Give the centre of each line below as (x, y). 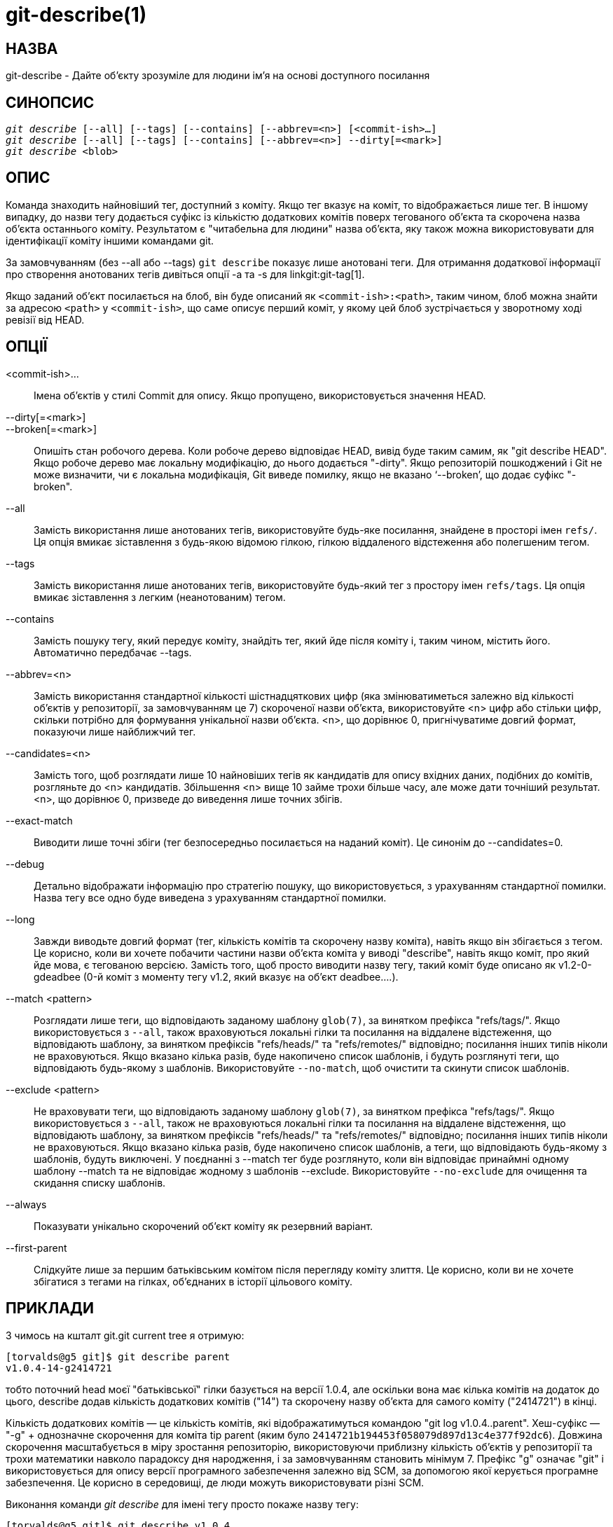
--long (20, 919)
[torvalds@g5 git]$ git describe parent (118, 1356)
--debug (25, 864)
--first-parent (36, 1248)
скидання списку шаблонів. (100, 1182)
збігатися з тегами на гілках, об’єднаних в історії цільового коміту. (193, 1281)
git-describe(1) (76, 15)
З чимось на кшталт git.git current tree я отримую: (125, 1335)
